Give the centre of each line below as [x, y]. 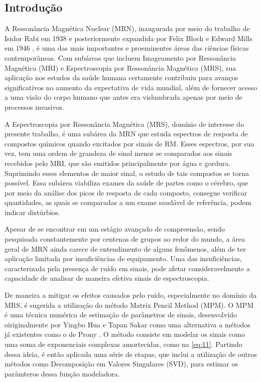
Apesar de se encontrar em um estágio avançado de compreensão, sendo [115, 229]
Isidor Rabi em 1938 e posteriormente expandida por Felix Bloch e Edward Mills [128, 38]
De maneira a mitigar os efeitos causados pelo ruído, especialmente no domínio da [130, 295]
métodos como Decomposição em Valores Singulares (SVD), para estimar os [121, 364]
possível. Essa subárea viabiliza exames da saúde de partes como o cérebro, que [126, 183]
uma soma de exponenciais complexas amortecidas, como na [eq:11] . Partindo [123, 344]
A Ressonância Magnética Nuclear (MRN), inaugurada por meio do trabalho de [127, 28]
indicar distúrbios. [32, 212]
